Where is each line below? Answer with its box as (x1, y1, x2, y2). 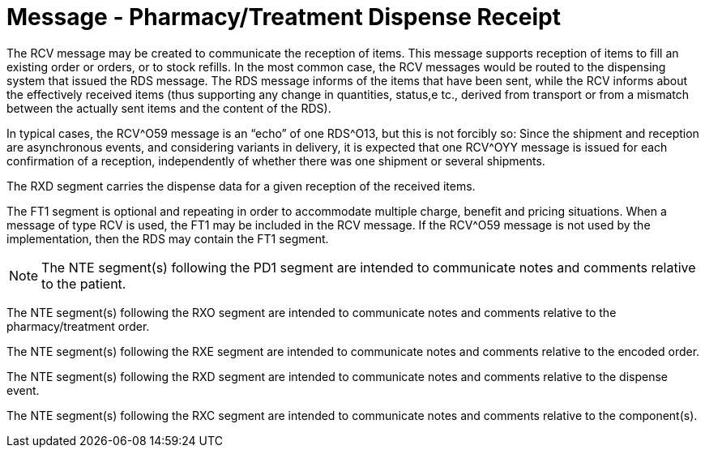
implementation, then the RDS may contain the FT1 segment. (6, 231, 329, 246)
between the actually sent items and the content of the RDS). (6, 101, 331, 115)
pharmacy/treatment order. (6, 319, 150, 333)
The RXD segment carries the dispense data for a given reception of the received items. (6, 178, 476, 193)
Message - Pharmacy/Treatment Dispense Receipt (6, 3, 561, 31)
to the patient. (41, 275, 126, 292)
